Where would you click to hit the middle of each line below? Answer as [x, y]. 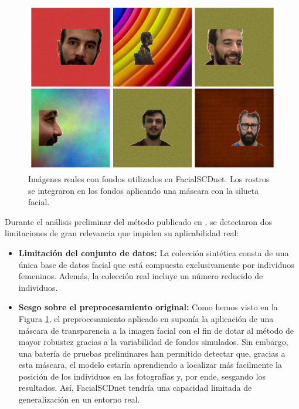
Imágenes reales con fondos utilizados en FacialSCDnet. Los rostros [149, 178]
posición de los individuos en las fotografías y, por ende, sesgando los [142, 376]
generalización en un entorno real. [79, 399]
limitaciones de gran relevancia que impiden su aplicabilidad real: [122, 233]
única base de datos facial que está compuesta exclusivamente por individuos [156, 264]
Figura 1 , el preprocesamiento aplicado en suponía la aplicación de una [146, 318]
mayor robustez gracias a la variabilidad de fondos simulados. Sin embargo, [153, 342]
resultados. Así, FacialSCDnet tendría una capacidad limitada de [135, 388]
